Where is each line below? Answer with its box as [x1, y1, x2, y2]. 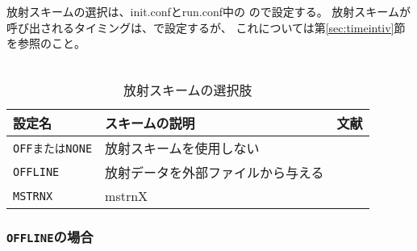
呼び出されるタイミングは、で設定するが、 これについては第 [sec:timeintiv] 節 [6, 19, 406, 36]
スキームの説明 [105, 114, 195, 133]
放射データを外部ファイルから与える [105, 163, 324, 182]
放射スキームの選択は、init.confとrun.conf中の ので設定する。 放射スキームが [6, 2, 411, 19]
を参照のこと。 [6, 35, 85, 52]
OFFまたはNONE [13, 142, 93, 156]
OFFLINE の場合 [6, 227, 94, 247]
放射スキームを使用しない [105, 139, 260, 158]
